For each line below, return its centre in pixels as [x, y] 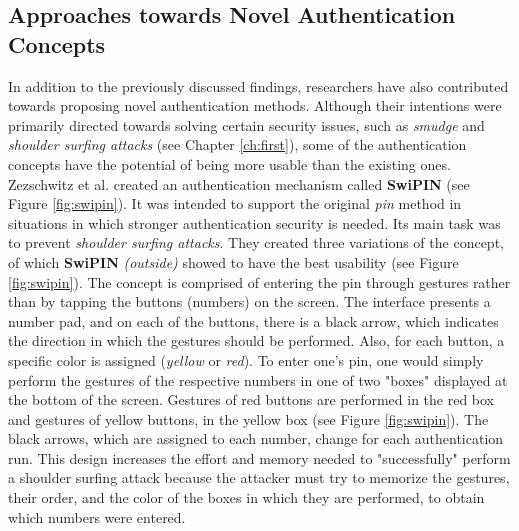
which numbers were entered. [97, 516]
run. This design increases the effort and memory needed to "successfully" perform [259, 457]
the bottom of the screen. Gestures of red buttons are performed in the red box [251, 399]
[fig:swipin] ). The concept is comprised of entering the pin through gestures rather [259, 281]
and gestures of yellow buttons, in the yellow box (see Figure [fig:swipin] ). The [248, 418]
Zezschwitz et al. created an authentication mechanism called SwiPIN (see [239, 183]
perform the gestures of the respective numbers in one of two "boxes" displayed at [258, 379]
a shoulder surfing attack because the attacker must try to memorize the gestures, [259, 477]
